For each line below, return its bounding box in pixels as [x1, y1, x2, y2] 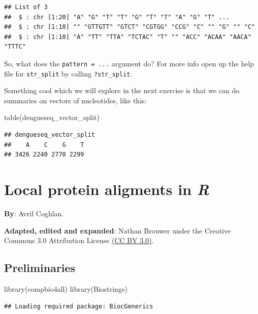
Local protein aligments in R [4, 179, 209, 200]
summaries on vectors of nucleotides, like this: [4, 95, 147, 105]
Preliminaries [4, 260, 76, 276]
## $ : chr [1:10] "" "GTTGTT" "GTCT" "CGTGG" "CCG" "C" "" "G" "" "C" [4, 23, 255, 31]
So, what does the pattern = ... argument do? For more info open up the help [4, 58, 254, 68]
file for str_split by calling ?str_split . [4, 68, 133, 78]
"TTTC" [4, 43, 26, 51]
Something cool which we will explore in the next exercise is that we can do [4, 85, 240, 96]
